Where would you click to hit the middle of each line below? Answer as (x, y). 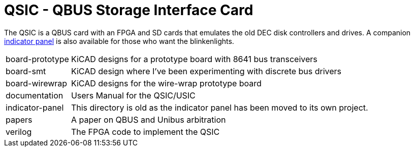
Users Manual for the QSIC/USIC (133, 95)
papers (19, 119)
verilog (19, 132)
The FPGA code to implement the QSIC (145, 132)
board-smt (26, 71)
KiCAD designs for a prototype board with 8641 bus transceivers (194, 59)
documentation (35, 95)
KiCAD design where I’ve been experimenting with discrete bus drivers (206, 71)
